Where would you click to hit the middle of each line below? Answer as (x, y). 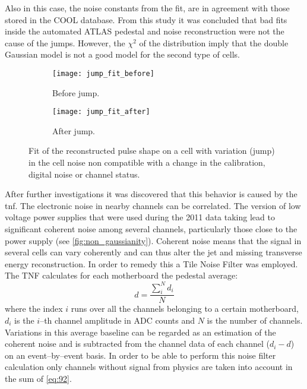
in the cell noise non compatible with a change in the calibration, (147, 162)
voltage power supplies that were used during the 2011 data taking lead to (140, 217)
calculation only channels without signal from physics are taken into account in (149, 367)
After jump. (74, 130)
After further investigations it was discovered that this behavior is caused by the (151, 194)
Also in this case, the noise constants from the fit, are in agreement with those (147, 8)
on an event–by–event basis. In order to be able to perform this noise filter (140, 355)
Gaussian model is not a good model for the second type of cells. (123, 54)
